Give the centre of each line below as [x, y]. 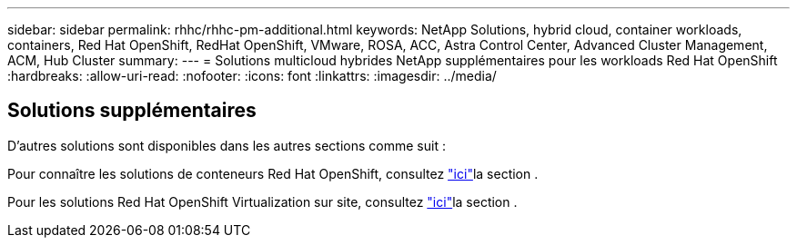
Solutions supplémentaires [132, 111]
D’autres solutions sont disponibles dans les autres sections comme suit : [227, 145]
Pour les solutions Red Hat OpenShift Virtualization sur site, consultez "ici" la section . [262, 201]
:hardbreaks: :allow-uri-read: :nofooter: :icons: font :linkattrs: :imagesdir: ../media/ [252, 76]
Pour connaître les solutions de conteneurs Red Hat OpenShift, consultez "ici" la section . [273, 173]
